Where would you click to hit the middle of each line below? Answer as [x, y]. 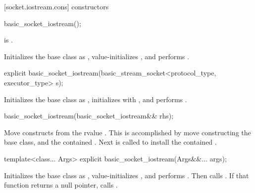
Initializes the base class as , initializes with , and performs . [96, 99]
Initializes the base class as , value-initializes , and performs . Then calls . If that [127, 175]
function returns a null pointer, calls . [61, 185]
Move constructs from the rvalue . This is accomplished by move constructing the [127, 132]
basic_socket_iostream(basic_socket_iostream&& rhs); [89, 116]
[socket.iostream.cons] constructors [56, 6]
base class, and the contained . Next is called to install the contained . [110, 142]
